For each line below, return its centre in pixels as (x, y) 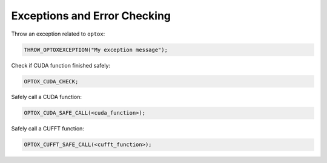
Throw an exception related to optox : (58, 34)
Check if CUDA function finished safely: (61, 65)
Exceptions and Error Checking (91, 16)
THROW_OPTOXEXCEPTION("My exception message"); (96, 50)
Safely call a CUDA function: (46, 97)
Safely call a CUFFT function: (48, 129)
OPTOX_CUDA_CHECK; (51, 81)
